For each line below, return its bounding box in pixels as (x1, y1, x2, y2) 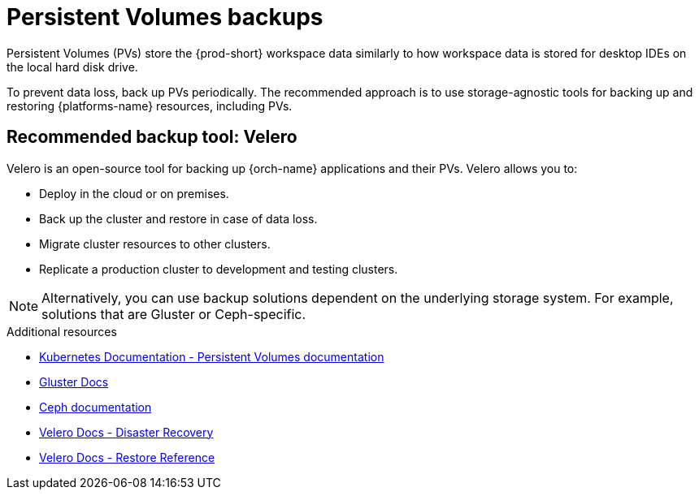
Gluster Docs (39, 374, 109, 389)
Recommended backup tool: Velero (7, 127, 297, 148)
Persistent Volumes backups (7, 3, 323, 31)
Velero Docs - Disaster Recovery (39, 425, 214, 439)
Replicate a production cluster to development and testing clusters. (39, 261, 398, 276)
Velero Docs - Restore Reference (39, 450, 215, 464)
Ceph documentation (39, 399, 152, 414)
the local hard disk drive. (7, 59, 138, 74)
